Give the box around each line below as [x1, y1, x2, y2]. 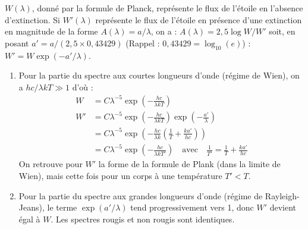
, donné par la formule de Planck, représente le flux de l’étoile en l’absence [32, 2, 303, 14]
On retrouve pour [18, 158, 83, 170]
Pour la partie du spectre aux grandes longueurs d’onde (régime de [18, 189, 263, 202]
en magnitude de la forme [5, 25, 98, 37]
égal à [18, 212, 40, 225]
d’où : [72, 80, 93, 93]
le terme [47, 201, 77, 214]
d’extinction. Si [5, 13, 60, 26]
